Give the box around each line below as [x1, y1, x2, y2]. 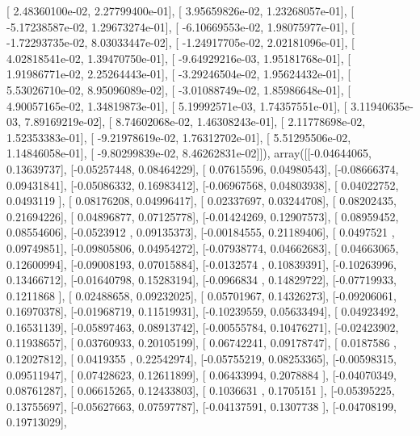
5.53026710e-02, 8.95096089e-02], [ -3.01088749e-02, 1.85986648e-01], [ [6, 81, 351, 98]
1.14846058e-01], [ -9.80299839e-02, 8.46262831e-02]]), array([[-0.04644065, [6, 145, 372, 161]
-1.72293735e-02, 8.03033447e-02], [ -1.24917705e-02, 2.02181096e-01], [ [6, 34, 355, 51]
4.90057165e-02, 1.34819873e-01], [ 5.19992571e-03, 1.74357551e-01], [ [6, 97, 347, 114]
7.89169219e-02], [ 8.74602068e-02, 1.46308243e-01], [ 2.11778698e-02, [24, 113, 366, 130]
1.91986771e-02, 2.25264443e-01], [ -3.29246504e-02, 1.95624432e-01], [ [6, 65, 351, 82]
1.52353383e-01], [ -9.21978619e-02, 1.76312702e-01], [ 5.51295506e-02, [6, 128, 351, 145]
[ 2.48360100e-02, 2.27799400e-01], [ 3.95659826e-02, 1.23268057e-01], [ [6, 2, 355, 19]
